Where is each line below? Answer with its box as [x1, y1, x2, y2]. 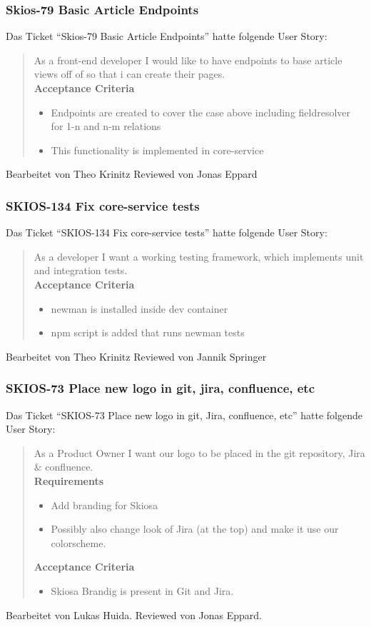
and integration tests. [34, 263, 128, 278]
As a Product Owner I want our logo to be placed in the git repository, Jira [34, 445, 365, 460]
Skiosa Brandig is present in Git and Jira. [51, 583, 234, 598]
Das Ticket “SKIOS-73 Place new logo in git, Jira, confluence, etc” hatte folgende [6, 407, 362, 422]
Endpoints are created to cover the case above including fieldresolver [51, 104, 351, 119]
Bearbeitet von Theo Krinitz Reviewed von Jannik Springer [6, 348, 267, 363]
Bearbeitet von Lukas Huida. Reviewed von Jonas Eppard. [6, 607, 263, 622]
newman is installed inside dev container [51, 301, 228, 316]
